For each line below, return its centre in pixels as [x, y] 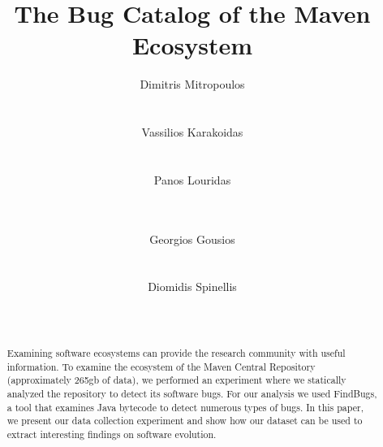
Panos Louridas [192, 179]
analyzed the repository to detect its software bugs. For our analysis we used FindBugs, [192, 393]
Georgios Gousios [192, 239]
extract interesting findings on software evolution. [112, 434]
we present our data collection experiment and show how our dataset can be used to [185, 421]
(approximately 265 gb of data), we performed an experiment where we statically [176, 380]
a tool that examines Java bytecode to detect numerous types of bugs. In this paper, [185, 407]
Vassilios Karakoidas [192, 132]
